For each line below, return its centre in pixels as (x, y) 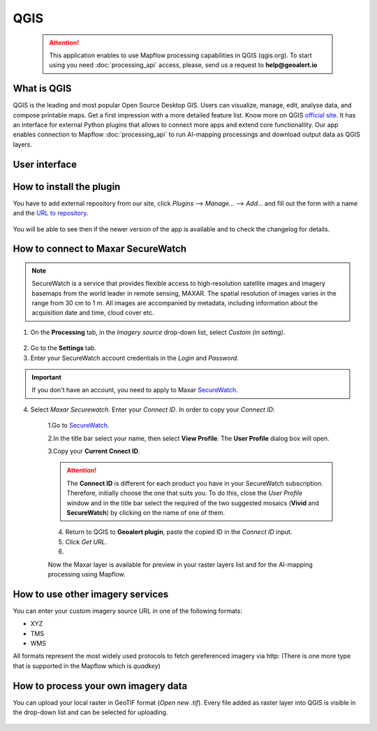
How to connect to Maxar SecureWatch (100, 249)
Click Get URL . (86, 542)
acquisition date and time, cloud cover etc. (93, 313)
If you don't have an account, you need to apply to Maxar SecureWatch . (135, 390)
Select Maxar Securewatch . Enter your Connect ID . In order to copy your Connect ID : (153, 410)
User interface (45, 164)
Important (47, 377)
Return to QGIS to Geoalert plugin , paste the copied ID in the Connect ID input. (179, 532)
